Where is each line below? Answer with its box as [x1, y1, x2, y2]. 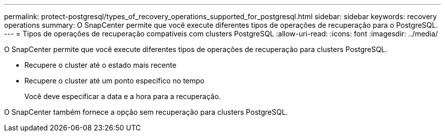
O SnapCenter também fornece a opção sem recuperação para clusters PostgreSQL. [4, 108, 288, 116]
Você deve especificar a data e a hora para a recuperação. [24, 92, 221, 101]
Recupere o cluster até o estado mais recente [24, 61, 177, 69]
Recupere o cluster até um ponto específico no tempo [24, 76, 205, 85]
